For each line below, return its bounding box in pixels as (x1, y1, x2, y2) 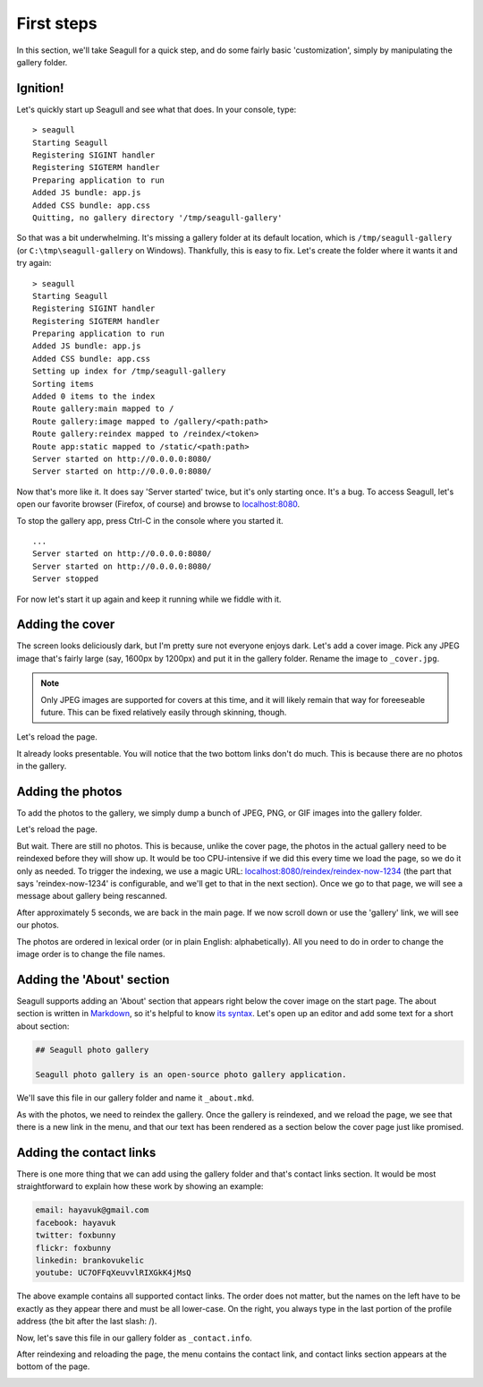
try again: (16, 258, 52, 269)
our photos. (16, 920, 60, 930)
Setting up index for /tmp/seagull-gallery (32, 366, 226, 376)
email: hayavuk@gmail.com (35, 1205, 149, 1215)
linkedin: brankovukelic (35, 1255, 145, 1266)
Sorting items (32, 379, 94, 389)
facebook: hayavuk (35, 1218, 116, 1228)
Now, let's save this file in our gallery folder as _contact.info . (16, 1332, 252, 1343)
